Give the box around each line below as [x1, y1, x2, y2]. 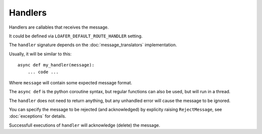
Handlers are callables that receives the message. [9, 24, 109, 30]
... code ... [27, 69, 59, 75]
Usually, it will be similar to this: [9, 51, 72, 57]
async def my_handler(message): [17, 62, 95, 68]
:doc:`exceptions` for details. [9, 113, 66, 119]
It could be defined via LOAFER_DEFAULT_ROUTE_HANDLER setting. [9, 33, 143, 39]
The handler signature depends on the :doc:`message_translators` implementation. [9, 42, 177, 48]
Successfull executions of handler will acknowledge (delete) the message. [9, 122, 160, 128]
